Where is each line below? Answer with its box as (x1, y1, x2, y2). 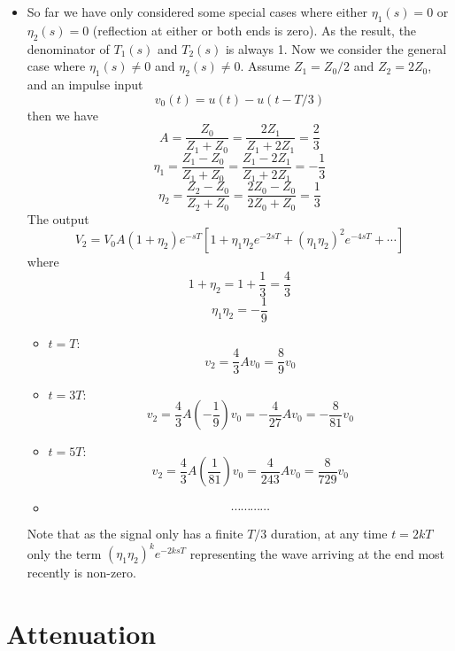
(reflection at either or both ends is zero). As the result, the (92, 20, 417, 39)
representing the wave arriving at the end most (189, 544, 445, 562)
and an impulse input (27, 74, 143, 93)
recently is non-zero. (27, 563, 136, 582)
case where (27, 57, 86, 75)
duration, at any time (270, 524, 388, 543)
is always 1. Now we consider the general (225, 39, 447, 58)
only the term (27, 544, 102, 562)
